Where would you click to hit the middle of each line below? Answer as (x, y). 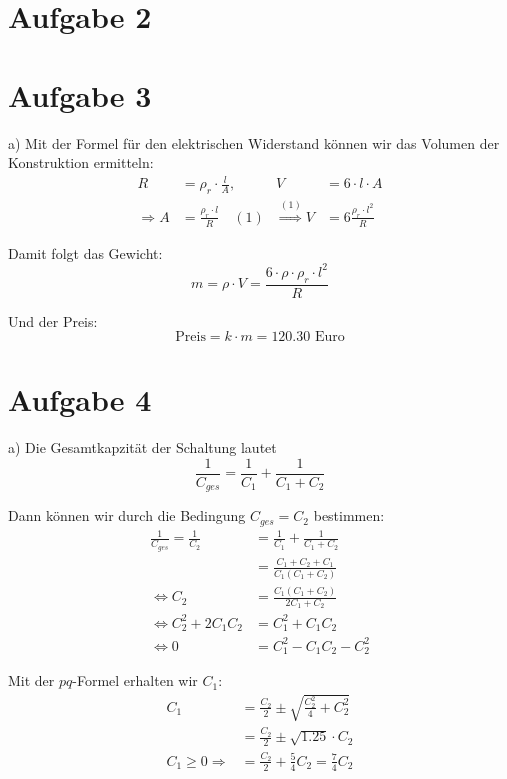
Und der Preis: (53, 320)
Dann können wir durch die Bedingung (127, 515)
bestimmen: (349, 515)
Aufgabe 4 (80, 399)
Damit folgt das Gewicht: (85, 252)
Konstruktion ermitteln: (81, 162)
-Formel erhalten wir (135, 680)
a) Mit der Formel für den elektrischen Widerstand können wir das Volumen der (254, 142)
